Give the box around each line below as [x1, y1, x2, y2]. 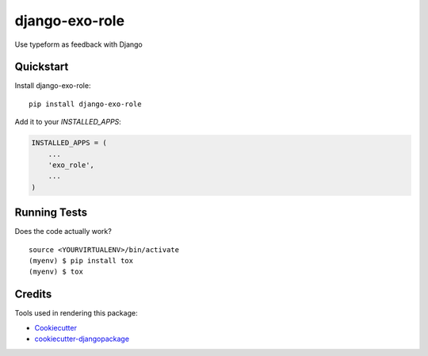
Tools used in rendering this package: [14, 308, 138, 318]
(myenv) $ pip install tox [29, 256, 134, 266]
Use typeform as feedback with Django [14, 40, 143, 49]
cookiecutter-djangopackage [34, 334, 130, 344]
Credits [14, 288, 52, 301]
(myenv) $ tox [29, 267, 83, 277]
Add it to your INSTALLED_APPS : [14, 117, 122, 127]
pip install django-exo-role [29, 99, 142, 109]
